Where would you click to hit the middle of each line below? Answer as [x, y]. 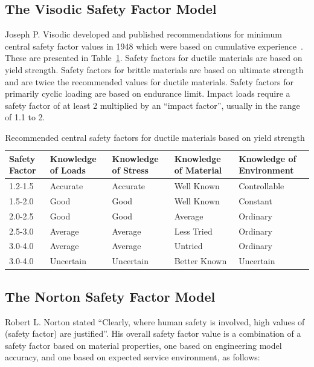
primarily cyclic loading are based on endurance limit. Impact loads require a [148, 93]
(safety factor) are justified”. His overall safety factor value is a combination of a [153, 333]
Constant [255, 200]
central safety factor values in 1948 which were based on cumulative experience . [154, 46]
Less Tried [193, 231]
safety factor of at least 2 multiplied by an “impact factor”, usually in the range [152, 105]
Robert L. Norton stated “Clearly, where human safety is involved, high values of [155, 321]
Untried [188, 246]
